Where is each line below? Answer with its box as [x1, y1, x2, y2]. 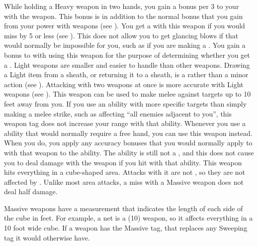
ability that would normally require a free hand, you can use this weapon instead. [4, 127, 253, 138]
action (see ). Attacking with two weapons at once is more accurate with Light [4, 79, 244, 89]
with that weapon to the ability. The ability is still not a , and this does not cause [4, 147, 254, 157]
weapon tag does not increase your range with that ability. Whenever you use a [4, 118, 246, 128]
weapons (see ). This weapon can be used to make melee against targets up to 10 [4, 89, 251, 99]
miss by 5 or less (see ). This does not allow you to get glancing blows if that [4, 30, 239, 40]
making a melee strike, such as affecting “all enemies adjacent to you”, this [4, 108, 232, 119]
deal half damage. [4, 186, 58, 197]
